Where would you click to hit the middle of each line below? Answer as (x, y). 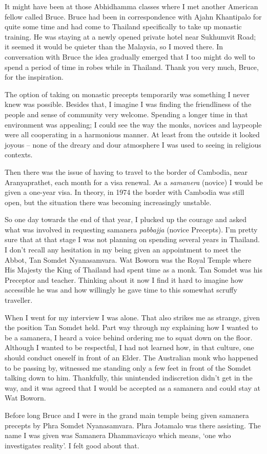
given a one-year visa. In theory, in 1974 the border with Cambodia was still (125, 192)
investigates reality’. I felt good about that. (72, 445)
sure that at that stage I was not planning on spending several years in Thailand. (132, 239)
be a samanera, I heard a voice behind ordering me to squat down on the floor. (129, 337)
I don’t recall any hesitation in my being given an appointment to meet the (123, 250)
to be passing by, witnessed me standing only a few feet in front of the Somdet (128, 367)
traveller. (19, 300)
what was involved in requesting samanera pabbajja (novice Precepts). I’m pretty (131, 229)
